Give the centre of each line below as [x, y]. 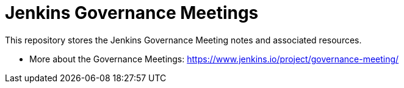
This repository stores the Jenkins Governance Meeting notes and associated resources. [183, 40]
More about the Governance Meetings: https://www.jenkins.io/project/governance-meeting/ [214, 59]
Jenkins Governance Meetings [132, 13]
